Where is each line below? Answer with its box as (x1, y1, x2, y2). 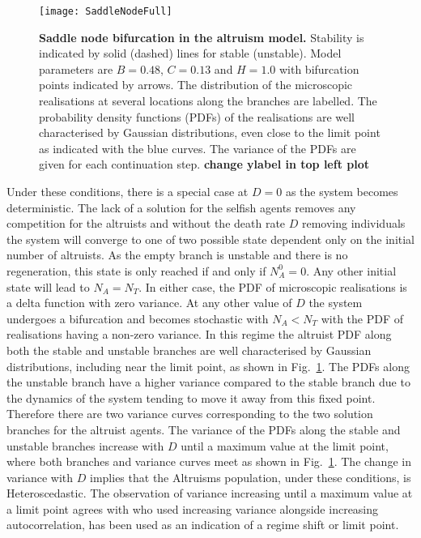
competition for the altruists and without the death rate (6, 215, 286, 232)
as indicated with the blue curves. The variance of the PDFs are (39, 139, 356, 156)
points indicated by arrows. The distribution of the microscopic (39, 76, 353, 93)
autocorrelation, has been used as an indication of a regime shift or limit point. (6, 516, 399, 533)
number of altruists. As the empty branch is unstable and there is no (6, 246, 348, 263)
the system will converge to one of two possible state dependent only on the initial (6, 230, 415, 247)
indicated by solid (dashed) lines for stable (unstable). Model (39, 45, 342, 62)
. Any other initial (306, 262, 397, 279)
